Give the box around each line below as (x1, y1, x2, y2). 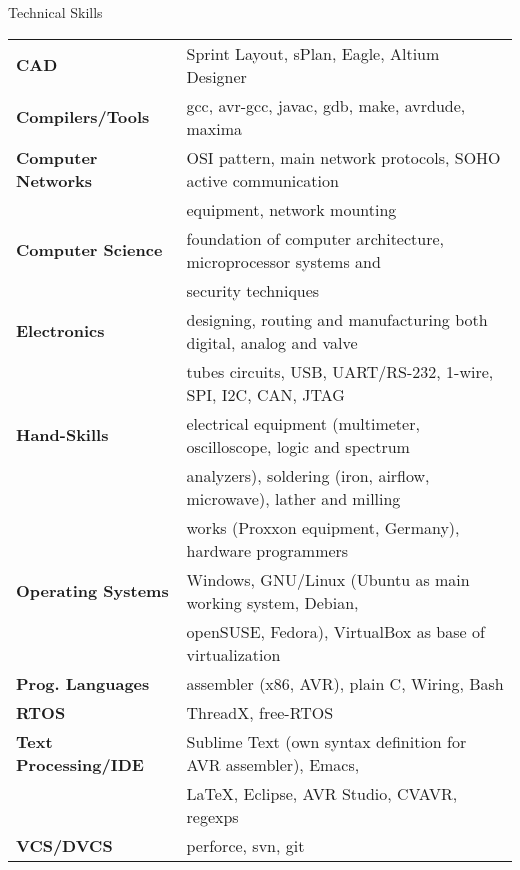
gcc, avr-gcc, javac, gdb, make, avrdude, (186, 93, 466, 117)
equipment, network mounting (186, 197, 397, 221)
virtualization (186, 642, 281, 666)
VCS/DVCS (16, 833, 113, 857)
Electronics (16, 319, 105, 343)
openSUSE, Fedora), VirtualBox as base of (186, 619, 485, 643)
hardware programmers (186, 538, 349, 562)
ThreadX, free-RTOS (186, 700, 334, 724)
